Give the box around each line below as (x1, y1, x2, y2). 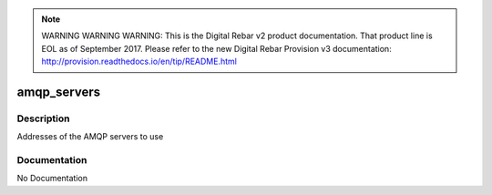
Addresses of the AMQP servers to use (16, 131, 164, 142)
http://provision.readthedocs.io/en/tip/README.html (41, 56, 237, 67)
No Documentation (16, 173, 88, 184)
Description (16, 112, 70, 125)
